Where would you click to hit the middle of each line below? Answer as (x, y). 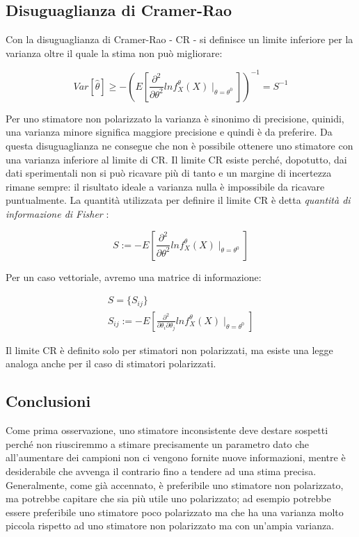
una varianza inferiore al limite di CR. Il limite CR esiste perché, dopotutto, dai (176, 159)
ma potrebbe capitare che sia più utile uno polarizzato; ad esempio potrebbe (168, 498)
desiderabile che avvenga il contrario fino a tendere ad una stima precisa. (161, 471)
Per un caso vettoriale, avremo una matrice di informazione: (134, 276)
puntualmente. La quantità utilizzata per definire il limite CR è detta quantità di (178, 200)
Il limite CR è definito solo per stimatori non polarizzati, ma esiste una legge (169, 350)
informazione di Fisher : (57, 214)
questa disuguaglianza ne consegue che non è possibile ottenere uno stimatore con (179, 146)
